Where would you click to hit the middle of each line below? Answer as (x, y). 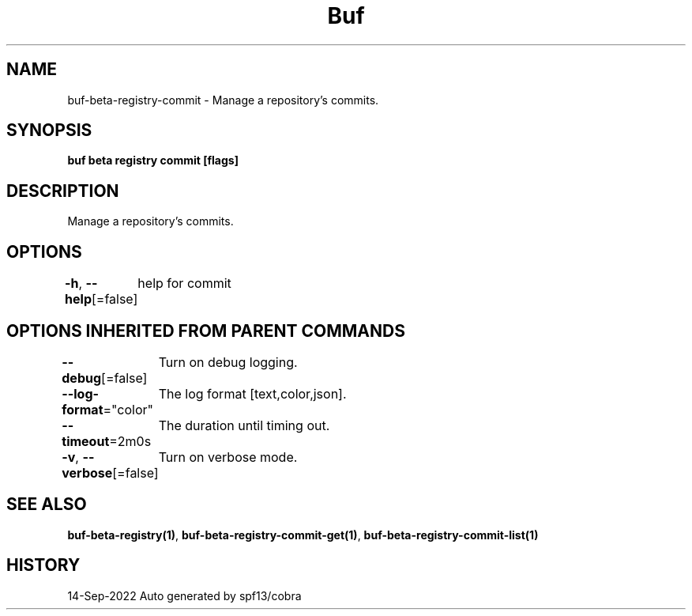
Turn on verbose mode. (228, 457)
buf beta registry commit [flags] (153, 161)
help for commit (184, 283)
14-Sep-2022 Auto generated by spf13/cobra (184, 595)
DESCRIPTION (63, 191)
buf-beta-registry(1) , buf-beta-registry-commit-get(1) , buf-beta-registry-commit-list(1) (303, 535)
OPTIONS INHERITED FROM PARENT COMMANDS (206, 331)
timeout (86, 441)
